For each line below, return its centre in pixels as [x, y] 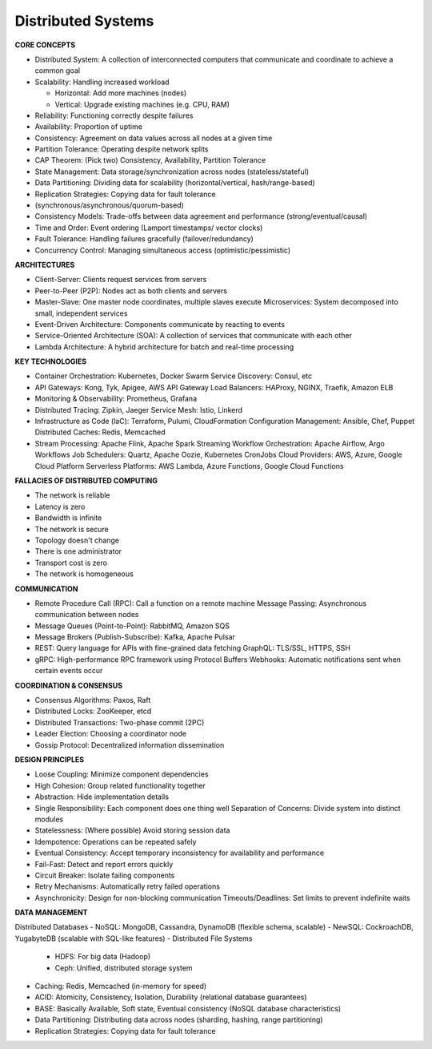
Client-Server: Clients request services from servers [121, 280]
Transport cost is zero [71, 563]
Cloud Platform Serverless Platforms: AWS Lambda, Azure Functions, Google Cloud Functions [189, 466]
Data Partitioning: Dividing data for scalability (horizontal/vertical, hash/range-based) [175, 183]
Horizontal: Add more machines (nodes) [121, 93]
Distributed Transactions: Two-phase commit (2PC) [120, 722]
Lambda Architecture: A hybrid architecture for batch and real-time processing [164, 347]
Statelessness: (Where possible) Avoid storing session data [132, 830]
